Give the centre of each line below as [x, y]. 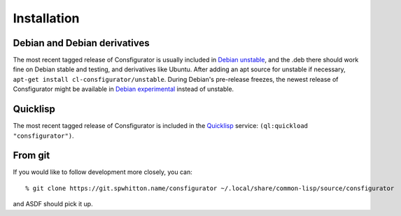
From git [31, 156]
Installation [46, 18]
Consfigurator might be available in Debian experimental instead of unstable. [124, 89]
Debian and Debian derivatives [81, 43]
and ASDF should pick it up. [53, 204]
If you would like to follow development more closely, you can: [103, 172]
